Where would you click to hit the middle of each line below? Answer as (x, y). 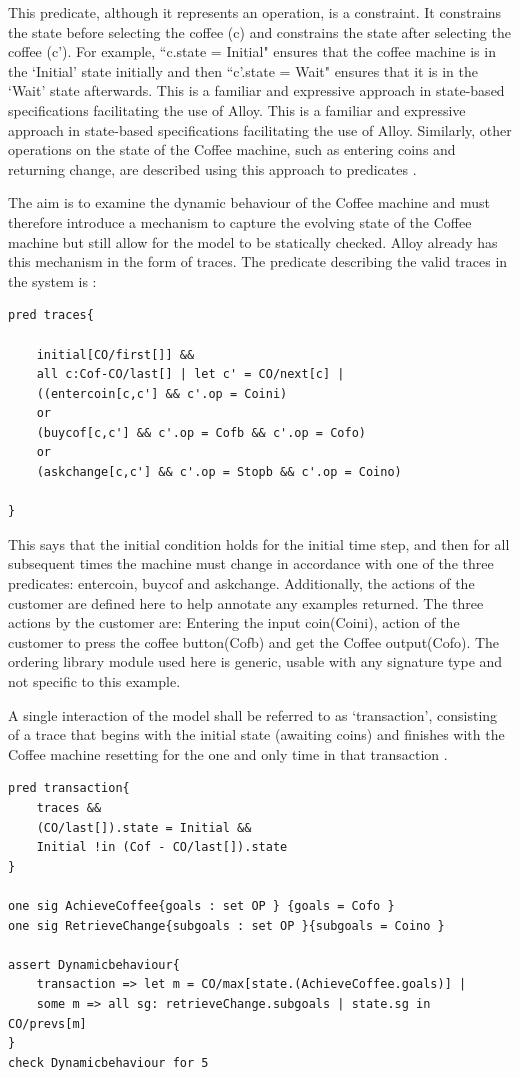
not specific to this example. (94, 681)
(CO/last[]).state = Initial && (144, 827)
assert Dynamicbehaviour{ (94, 964)
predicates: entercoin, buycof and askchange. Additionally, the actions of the (241, 583)
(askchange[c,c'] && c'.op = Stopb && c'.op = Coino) (219, 472)
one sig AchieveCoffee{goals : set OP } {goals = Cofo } (201, 905)
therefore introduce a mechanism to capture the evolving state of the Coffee (240, 221)
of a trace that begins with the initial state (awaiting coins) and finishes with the (256, 734)
